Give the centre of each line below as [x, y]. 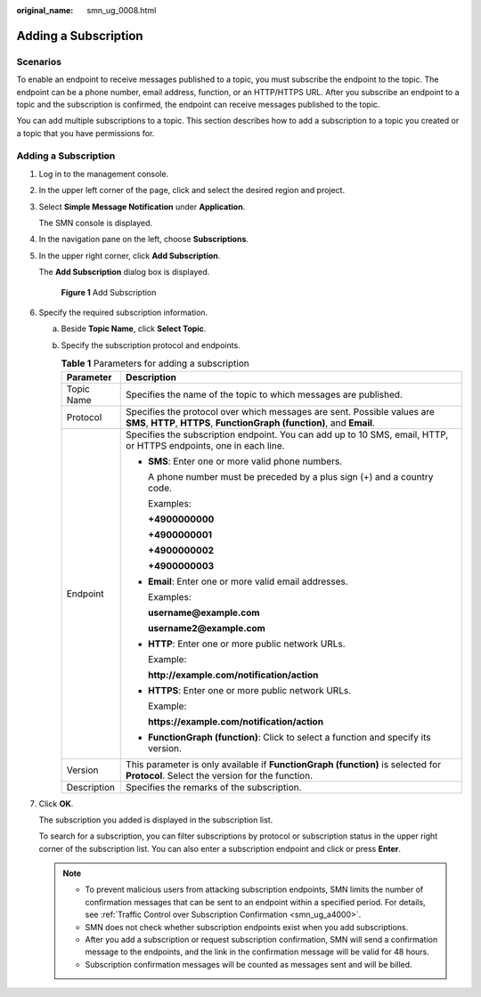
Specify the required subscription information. [123, 312]
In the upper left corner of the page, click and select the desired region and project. [192, 190]
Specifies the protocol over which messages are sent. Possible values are [281, 411]
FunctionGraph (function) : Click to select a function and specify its [289, 737]
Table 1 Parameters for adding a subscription [155, 363]
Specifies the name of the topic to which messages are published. [264, 394]
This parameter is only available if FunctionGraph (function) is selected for [283, 764]
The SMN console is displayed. [96, 223]
